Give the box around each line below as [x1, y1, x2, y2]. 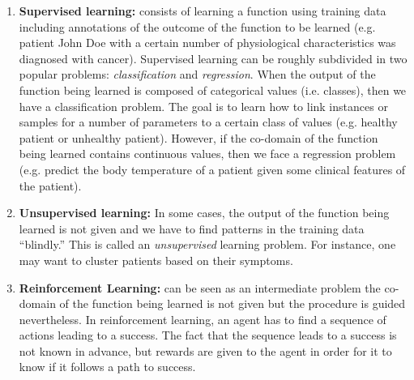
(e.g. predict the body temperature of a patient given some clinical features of [19, 160, 406, 177]
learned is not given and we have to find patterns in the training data [19, 220, 365, 237]
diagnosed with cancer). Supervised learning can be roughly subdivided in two [19, 49, 408, 66]
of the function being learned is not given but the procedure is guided [59, 295, 406, 312]
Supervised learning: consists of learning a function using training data [19, 2, 386, 19]
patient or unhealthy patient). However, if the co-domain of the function [19, 129, 378, 146]
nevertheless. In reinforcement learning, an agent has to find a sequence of [19, 310, 386, 327]
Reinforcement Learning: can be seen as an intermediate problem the [19, 279, 381, 296]
